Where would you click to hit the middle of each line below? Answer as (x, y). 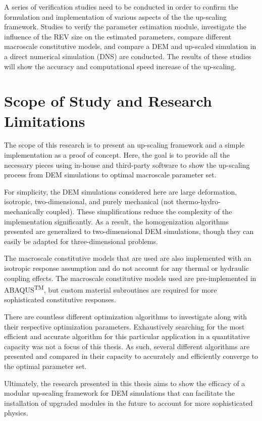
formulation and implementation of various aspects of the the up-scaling (116, 16)
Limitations (45, 121)
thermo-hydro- (198, 201)
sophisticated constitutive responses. (60, 299)
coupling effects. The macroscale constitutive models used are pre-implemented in (130, 278)
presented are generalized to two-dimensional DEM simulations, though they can (129, 231)
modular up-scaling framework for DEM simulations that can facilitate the (119, 393)
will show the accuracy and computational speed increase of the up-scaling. (120, 66)
